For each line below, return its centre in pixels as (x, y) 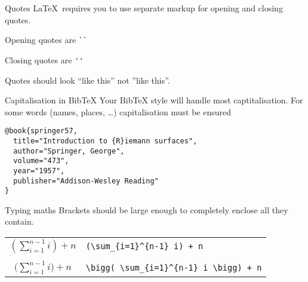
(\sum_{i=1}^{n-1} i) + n (144, 246)
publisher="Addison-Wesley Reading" (86, 181)
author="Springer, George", (69, 151)
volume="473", (41, 161)
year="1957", (39, 171)
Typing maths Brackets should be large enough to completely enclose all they (147, 209)
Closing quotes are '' (44, 59)
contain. (19, 221)
